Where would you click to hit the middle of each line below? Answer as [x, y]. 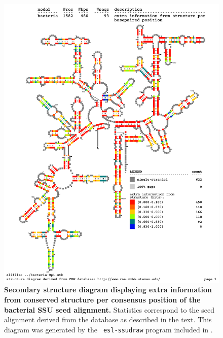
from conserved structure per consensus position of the [102, 300]
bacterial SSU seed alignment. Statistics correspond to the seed [109, 309]
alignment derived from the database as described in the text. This [108, 319]
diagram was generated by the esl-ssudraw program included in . [108, 329]
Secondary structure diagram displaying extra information [108, 290]
